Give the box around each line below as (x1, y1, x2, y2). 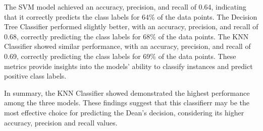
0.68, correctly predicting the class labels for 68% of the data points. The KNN (4, 31, 249, 41)
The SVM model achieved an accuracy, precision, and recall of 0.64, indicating (4, 2, 246, 12)
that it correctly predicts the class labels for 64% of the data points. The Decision (4, 11, 257, 22)
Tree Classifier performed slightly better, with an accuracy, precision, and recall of (4, 21, 258, 32)
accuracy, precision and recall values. (4, 117, 118, 127)
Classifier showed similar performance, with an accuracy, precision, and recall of (4, 41, 251, 51)
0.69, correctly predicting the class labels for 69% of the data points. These (4, 50, 236, 61)
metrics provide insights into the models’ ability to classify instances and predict (4, 60, 253, 71)
